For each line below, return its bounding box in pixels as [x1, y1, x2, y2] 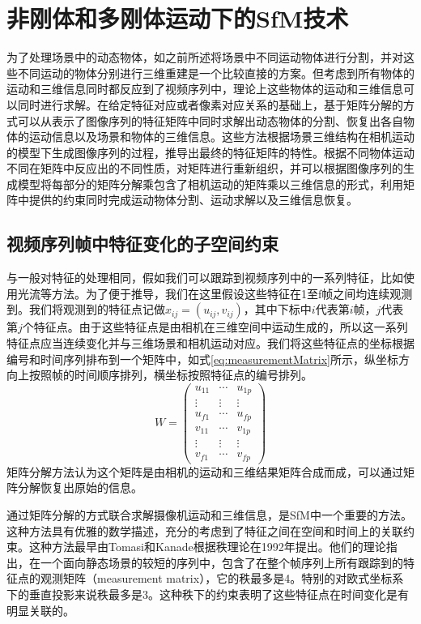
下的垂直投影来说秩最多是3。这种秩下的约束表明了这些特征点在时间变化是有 [6, 586, 409, 603]
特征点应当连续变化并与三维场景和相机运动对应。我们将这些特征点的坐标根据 [6, 335, 415, 352]
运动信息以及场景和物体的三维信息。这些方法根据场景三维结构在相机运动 [28, 128, 415, 145]
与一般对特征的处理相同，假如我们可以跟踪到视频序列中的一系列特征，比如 [6, 269, 403, 286]
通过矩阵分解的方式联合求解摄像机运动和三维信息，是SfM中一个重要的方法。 [6, 506, 412, 524]
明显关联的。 [6, 601, 74, 618]
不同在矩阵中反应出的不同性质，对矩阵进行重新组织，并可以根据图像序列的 [6, 160, 403, 177]
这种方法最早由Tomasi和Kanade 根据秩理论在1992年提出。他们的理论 [28, 538, 386, 555]
